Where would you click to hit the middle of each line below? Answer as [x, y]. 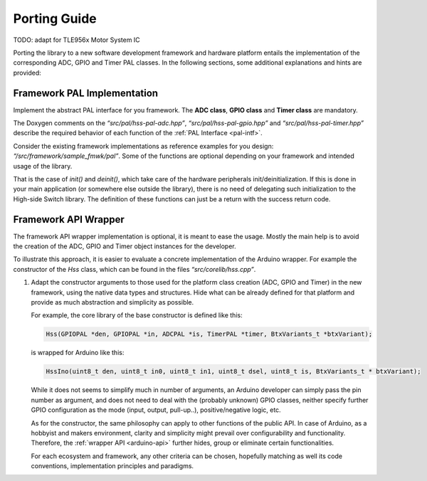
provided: [27, 73]
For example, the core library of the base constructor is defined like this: [137, 315]
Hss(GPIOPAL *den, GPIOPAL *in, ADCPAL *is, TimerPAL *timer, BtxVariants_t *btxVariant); [209, 334]
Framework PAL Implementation [86, 93]
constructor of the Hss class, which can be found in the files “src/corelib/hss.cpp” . [135, 269]
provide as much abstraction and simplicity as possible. [112, 302]
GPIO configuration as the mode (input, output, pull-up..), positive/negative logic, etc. [156, 410]
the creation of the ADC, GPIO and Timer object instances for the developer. [125, 246]
